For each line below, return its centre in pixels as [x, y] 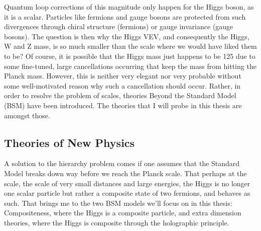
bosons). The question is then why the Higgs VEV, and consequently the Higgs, [127, 36]
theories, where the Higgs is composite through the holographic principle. [117, 222]
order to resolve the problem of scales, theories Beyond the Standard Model [120, 95]
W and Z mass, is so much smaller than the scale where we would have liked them [130, 46]
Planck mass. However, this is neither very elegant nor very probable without [123, 76]
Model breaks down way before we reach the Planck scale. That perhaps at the [125, 173]
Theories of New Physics [70, 142]
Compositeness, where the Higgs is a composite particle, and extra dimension [123, 213]
